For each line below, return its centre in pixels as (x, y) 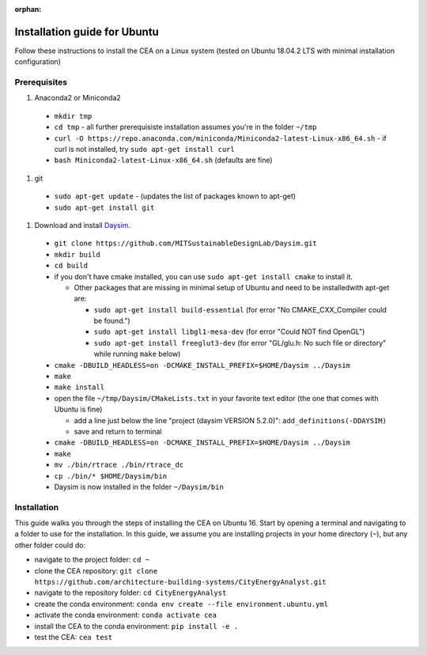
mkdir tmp (73, 116)
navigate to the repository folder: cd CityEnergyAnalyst (130, 593)
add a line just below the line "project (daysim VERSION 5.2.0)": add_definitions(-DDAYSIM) (231, 420)
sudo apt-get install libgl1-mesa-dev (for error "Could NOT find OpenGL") (229, 331)
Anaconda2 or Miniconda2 (78, 98)
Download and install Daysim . (82, 225)
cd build (71, 266)
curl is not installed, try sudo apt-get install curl (144, 149)
